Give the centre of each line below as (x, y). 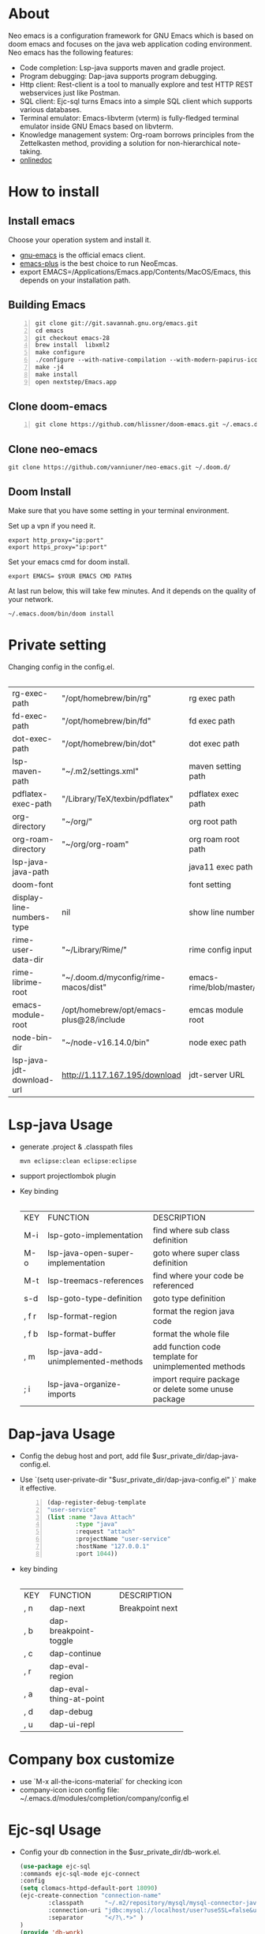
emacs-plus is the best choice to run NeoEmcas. (99, 263)
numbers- (31, 917)
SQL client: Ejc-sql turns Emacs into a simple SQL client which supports (136, 101)
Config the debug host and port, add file (85, 1456)
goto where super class (196, 1253)
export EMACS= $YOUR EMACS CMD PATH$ (70, 576)
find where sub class (191, 1230)
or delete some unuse (193, 1389)
